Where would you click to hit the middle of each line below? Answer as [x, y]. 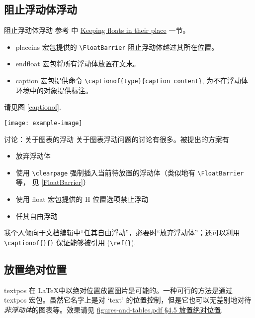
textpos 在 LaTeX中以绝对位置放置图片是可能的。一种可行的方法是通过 [118, 290]
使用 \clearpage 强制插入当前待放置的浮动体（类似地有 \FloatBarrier [130, 172]
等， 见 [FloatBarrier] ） [53, 182]
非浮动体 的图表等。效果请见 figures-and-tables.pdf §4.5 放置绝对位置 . [114, 309]
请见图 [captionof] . [33, 107]
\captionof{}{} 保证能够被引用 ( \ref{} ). [70, 242]
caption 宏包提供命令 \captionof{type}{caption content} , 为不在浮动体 [132, 80]
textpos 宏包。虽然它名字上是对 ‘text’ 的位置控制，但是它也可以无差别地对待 [128, 300]
